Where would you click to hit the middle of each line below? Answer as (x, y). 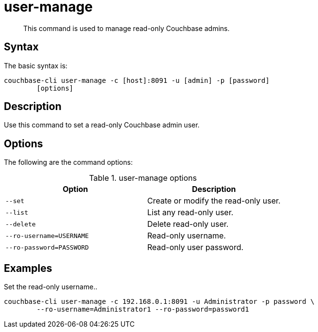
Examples (28, 268)
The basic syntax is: (36, 65)
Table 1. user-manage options (143, 178)
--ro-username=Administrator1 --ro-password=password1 (143, 309)
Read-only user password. (195, 247)
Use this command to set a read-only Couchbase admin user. (102, 125)
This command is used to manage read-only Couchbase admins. (127, 28)
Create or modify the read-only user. (214, 201)
